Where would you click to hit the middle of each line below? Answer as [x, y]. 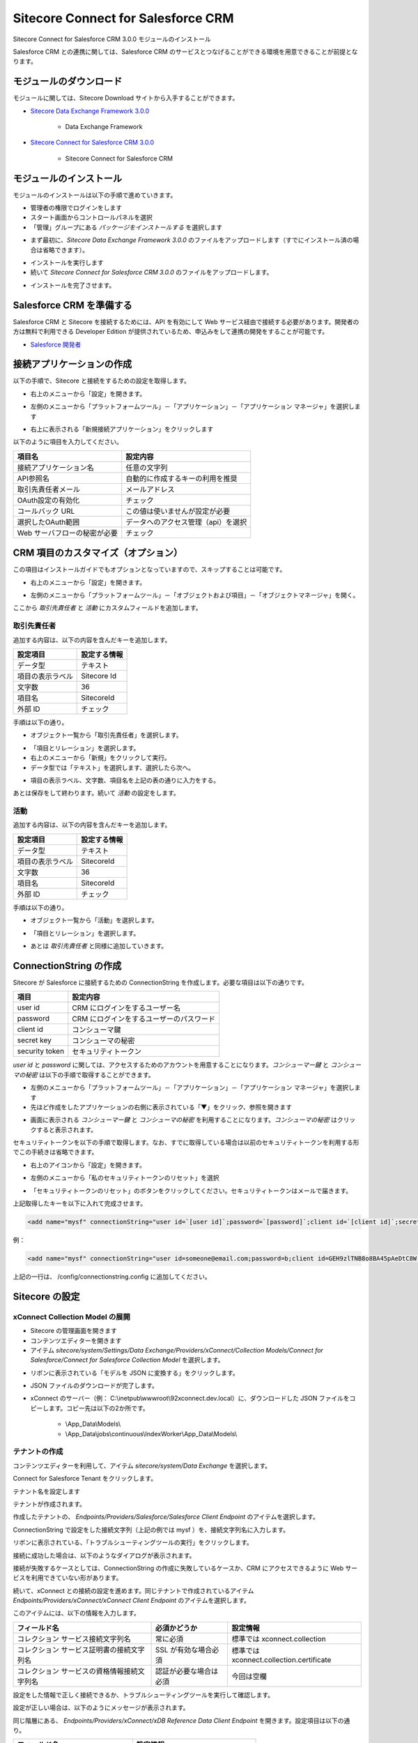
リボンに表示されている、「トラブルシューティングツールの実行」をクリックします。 [133, 1543]
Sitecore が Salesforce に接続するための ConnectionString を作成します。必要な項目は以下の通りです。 [160, 982]
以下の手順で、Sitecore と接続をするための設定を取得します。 [102, 381]
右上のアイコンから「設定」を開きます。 [88, 1165]
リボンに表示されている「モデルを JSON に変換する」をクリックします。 [135, 1373]
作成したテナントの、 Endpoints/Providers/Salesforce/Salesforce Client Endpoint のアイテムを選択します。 [166, 1517]
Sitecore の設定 [46, 1296]
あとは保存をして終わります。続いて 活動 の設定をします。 [96, 793]
